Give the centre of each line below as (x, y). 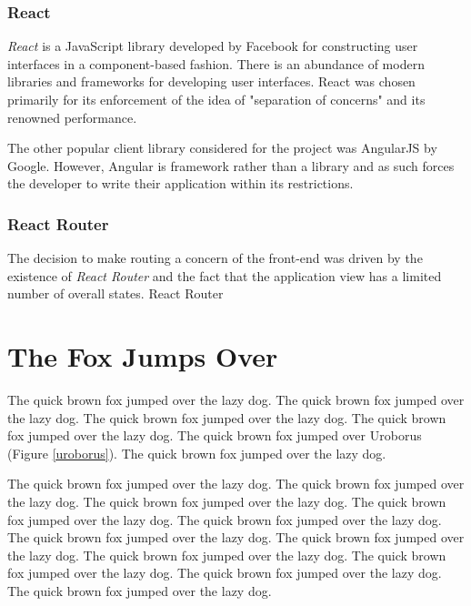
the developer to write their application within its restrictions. (180, 183)
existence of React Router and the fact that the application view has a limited (225, 275)
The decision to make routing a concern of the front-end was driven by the (215, 258)
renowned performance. (72, 117)
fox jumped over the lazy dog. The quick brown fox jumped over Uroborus (215, 435)
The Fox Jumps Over (143, 356)
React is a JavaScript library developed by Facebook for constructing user (213, 46)
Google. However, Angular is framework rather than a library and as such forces (231, 165)
